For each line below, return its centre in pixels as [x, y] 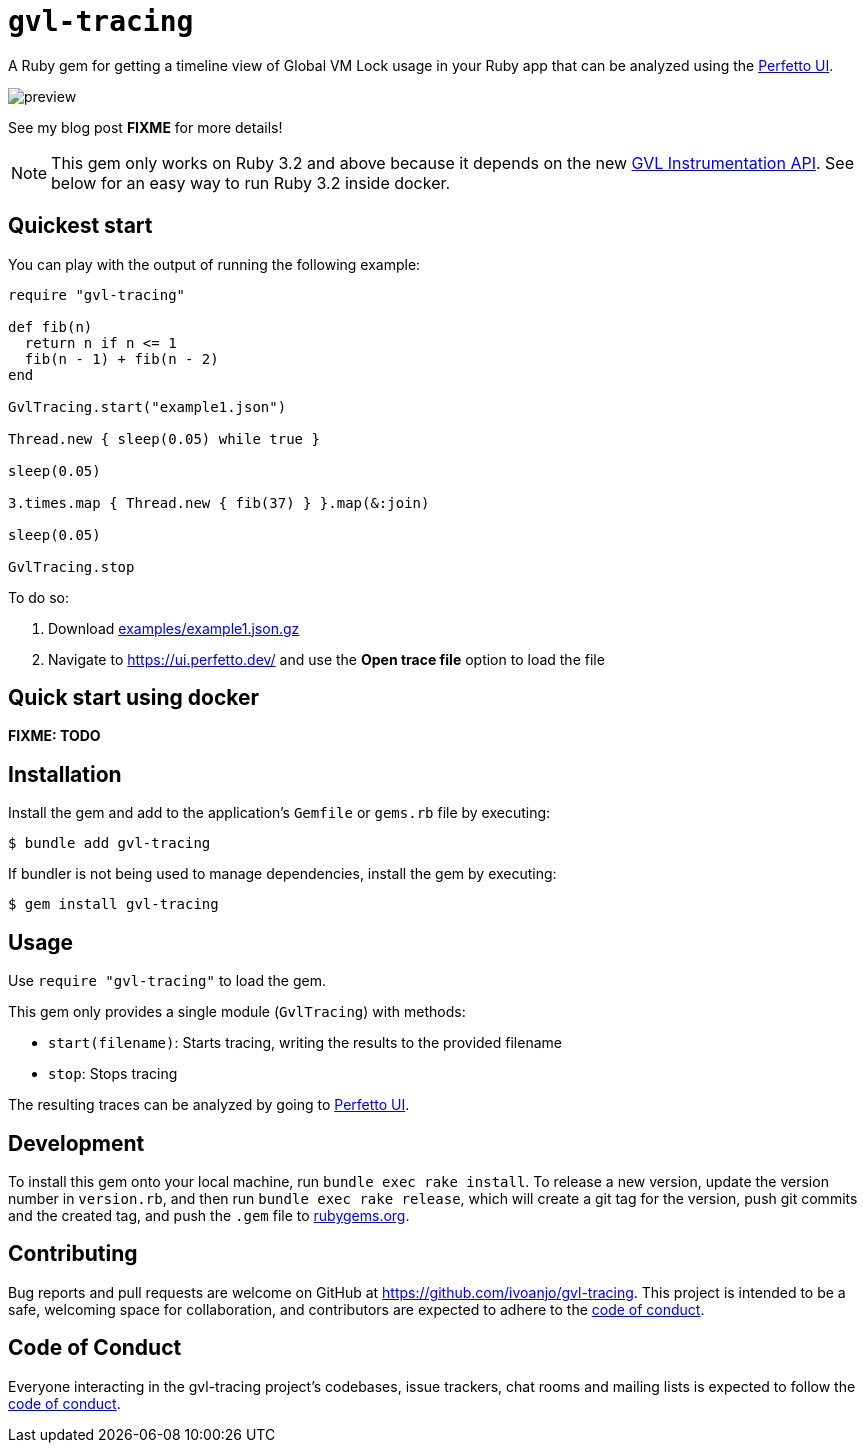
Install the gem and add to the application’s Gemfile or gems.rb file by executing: [279, 813]
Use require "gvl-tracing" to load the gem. [167, 981]
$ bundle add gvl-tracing [109, 843]
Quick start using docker [134, 698]
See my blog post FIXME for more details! [145, 127]
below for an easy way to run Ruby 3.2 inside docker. [251, 182]
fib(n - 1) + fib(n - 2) [121, 358]
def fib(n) [50, 326]
